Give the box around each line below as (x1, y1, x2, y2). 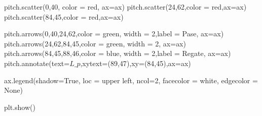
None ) (4, 85, 23, 95)
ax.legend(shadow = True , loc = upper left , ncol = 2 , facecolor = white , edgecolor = (4, 75, 258, 85)
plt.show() (4, 101, 35, 112)
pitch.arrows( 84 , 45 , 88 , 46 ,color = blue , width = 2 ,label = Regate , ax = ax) (4, 48, 231, 59)
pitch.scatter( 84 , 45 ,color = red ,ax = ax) (4, 11, 124, 22)
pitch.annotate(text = (4, 57, 70, 68)
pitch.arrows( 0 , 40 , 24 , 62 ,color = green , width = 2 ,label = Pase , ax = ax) (4, 28, 224, 39)
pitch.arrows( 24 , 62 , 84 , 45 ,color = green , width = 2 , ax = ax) (4, 38, 186, 48)
